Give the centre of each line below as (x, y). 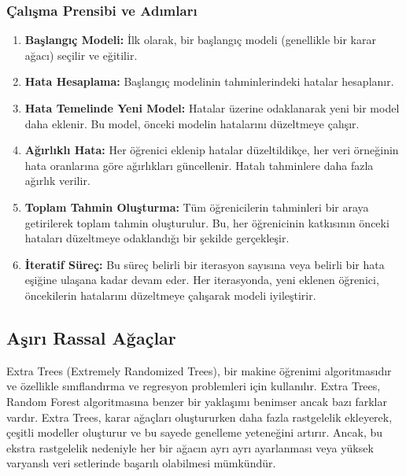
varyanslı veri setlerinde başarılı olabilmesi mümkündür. (141, 463)
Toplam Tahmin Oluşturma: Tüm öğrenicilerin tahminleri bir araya (197, 207)
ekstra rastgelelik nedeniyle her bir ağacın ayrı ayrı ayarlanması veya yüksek (190, 447)
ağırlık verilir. (57, 181)
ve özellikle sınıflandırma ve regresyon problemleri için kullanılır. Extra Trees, (194, 386)
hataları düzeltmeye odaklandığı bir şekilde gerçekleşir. (157, 238)
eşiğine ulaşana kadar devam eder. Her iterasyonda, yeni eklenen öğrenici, (202, 280)
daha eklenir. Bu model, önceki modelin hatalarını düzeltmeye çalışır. (192, 123)
